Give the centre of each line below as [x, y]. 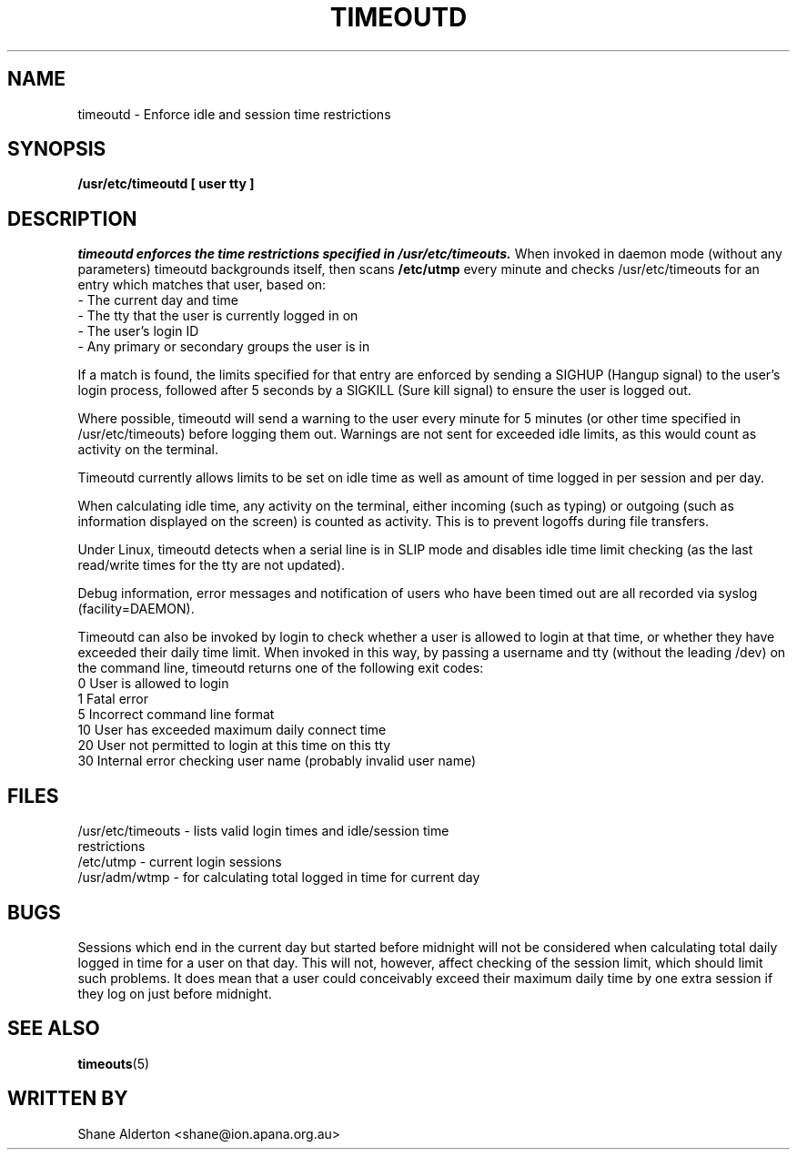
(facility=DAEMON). [136, 609]
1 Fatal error [113, 699]
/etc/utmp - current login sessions [180, 862]
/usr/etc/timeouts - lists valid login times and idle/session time [263, 831]
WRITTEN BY [68, 1099]
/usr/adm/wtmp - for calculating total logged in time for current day [279, 878]
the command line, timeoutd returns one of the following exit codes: [281, 668]
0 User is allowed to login [153, 684]
